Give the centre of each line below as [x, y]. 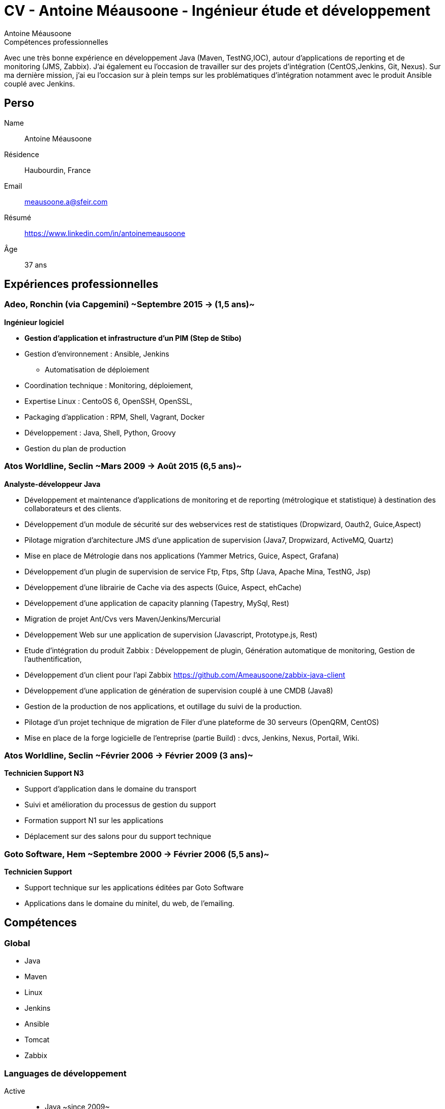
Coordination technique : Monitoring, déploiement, [109, 385]
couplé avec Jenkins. [40, 83]
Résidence [22, 154]
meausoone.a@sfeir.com [66, 201]
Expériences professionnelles [81, 284]
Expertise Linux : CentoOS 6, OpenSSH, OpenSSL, [109, 401]
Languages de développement [65, 1073]
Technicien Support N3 [44, 773]
